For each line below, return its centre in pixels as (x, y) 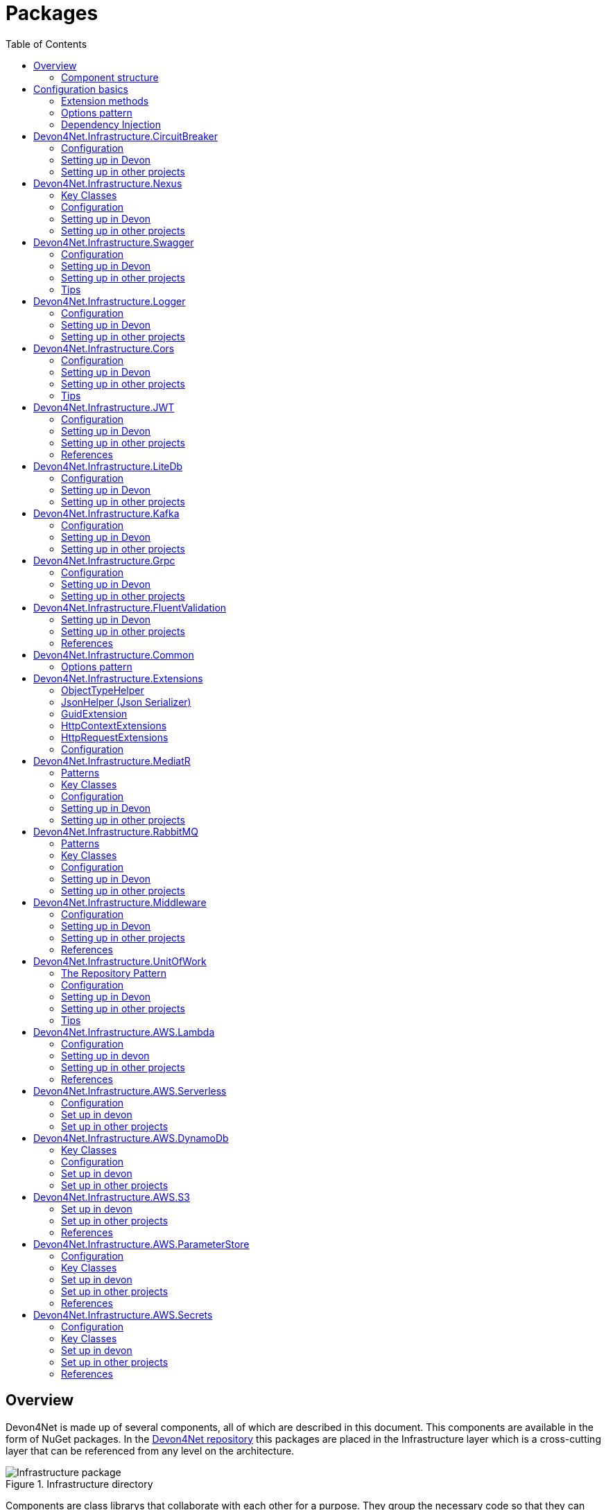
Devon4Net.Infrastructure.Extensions (118, 678)
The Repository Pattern (114, 973)
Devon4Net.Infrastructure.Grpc (104, 560)
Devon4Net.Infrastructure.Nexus (108, 183)
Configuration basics (81, 89)
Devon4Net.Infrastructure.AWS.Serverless (130, 1091)
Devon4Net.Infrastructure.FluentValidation (130, 607)
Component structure (110, 77)
